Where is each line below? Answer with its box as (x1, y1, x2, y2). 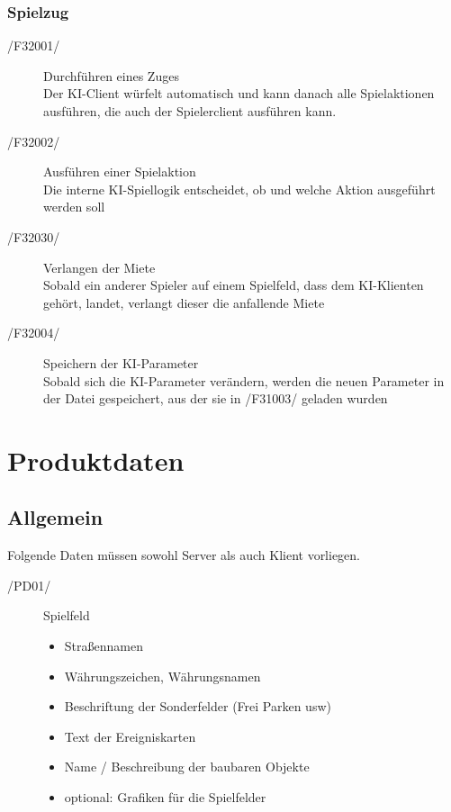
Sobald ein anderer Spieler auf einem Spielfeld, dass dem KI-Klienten (43, 275, 424, 294)
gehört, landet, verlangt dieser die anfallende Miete (43, 293, 325, 311)
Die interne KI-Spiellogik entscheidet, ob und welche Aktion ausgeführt (43, 179, 436, 198)
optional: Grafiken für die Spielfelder (64, 788, 266, 807)
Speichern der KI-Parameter (43, 353, 199, 372)
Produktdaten (7, 441, 185, 478)
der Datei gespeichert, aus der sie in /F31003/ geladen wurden (43, 389, 388, 408)
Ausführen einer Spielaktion (43, 162, 196, 181)
